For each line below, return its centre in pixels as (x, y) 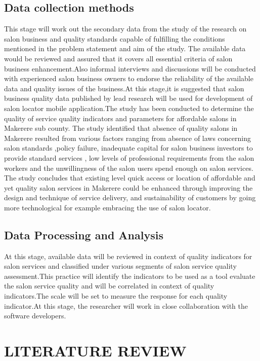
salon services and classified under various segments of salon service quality (120, 266)
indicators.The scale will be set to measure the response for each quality (116, 296)
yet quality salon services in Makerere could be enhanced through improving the (128, 187)
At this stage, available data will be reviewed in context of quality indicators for (128, 256)
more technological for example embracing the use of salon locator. (107, 207)
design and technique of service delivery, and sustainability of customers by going (130, 197)
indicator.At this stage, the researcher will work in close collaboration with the (126, 305)
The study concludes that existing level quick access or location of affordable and (130, 178)
